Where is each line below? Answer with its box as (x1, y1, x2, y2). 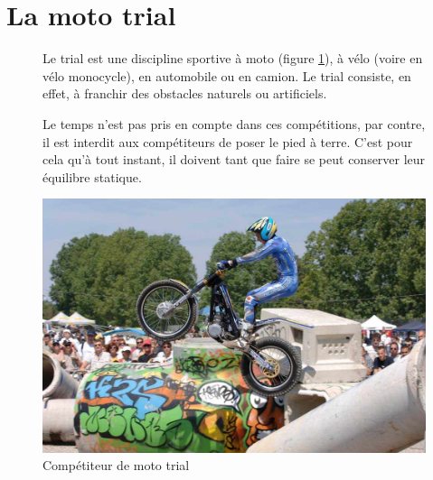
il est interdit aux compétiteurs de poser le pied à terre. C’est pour (42, 132, 413, 151)
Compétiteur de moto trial (42, 456, 190, 475)
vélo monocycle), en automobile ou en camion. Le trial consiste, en (42, 66, 411, 85)
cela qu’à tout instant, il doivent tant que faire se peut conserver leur (42, 150, 426, 169)
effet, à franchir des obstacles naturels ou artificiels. (42, 84, 327, 103)
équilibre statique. (42, 167, 142, 186)
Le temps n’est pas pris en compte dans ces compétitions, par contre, (42, 114, 426, 133)
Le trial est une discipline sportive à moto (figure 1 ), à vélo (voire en (42, 49, 423, 68)
